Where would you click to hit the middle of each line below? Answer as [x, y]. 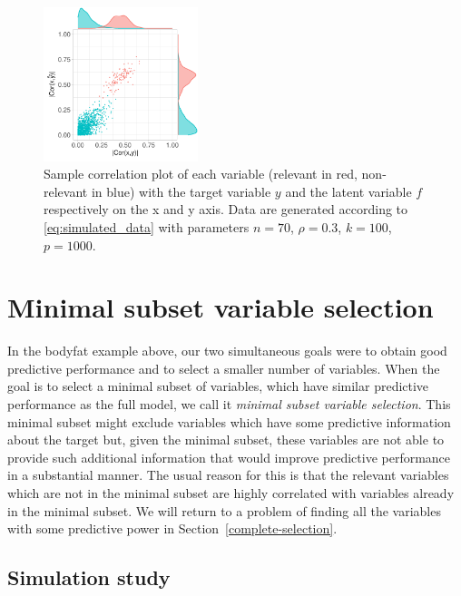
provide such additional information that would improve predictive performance [229, 457]
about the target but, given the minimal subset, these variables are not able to [226, 440]
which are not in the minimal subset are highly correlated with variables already [231, 493]
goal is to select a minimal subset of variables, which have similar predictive [218, 386]
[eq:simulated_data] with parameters [147, 226]
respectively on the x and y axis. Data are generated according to [226, 209]
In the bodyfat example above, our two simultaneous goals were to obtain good [227, 351]
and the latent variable [348, 191]
